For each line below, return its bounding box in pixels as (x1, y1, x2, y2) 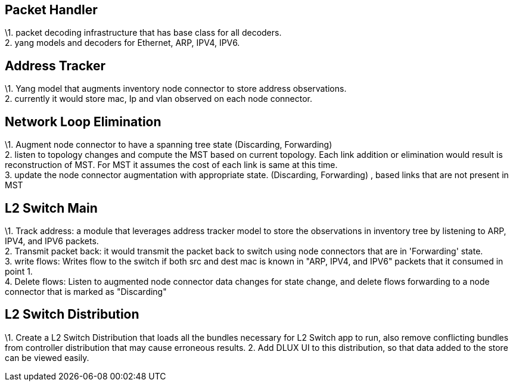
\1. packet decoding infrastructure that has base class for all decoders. (5, 27, 282, 38)
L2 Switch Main (5, 200, 98, 216)
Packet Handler (5, 2, 98, 17)
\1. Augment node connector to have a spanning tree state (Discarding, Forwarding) (5, 139, 332, 150)
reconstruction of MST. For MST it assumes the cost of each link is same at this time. (5, 160, 338, 170)
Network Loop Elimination (5, 114, 161, 129)
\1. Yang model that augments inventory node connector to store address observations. (5, 83, 347, 94)
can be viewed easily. (5, 352, 89, 363)
